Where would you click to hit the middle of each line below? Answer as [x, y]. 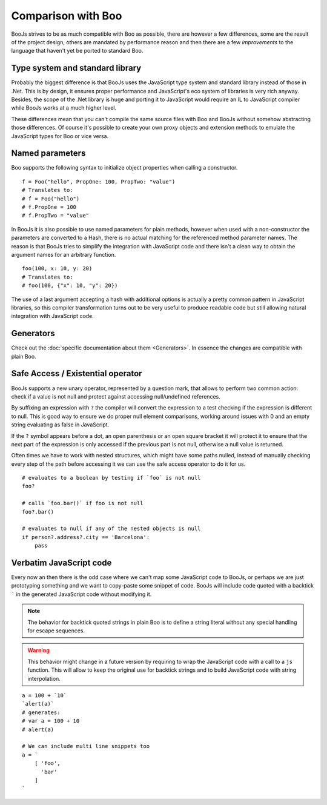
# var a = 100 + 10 [51, 721]
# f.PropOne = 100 [49, 207]
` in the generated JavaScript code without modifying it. [81, 594]
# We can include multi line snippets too [86, 746]
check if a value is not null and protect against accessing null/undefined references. [116, 396]
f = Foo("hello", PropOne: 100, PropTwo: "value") [99, 181]
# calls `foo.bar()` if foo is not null [83, 503]
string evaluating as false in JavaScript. [60, 425]
